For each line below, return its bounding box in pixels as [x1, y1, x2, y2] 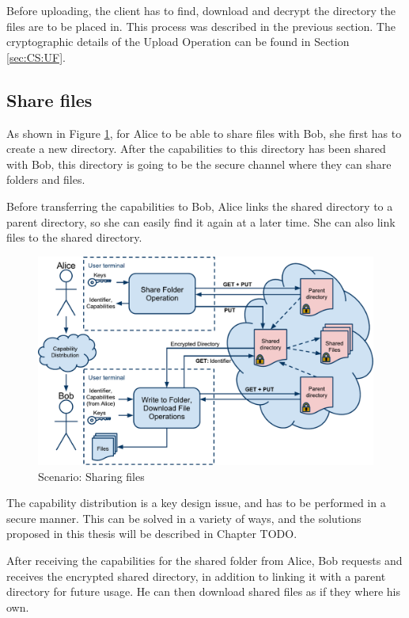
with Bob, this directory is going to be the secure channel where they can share [6, 155, 392, 172]
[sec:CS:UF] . [6, 48, 66, 65]
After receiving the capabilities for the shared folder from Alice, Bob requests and [6, 552, 403, 569]
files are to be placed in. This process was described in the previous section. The [6, 17, 396, 34]
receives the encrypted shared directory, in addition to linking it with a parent [6, 567, 386, 584]
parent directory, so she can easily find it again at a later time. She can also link [6, 213, 396, 230]
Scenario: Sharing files [38, 467, 145, 484]
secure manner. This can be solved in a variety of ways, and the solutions [6, 509, 362, 526]
